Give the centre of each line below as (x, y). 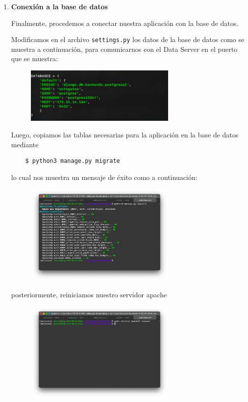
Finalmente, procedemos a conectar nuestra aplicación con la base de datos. (125, 23)
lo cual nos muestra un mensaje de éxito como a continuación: (104, 177)
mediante (25, 144)
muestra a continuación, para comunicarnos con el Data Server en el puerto (124, 49)
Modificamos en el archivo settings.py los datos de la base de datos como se (128, 39)
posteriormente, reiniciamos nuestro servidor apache (89, 294)
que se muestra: (34, 58)
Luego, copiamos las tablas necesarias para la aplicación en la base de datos (125, 135)
